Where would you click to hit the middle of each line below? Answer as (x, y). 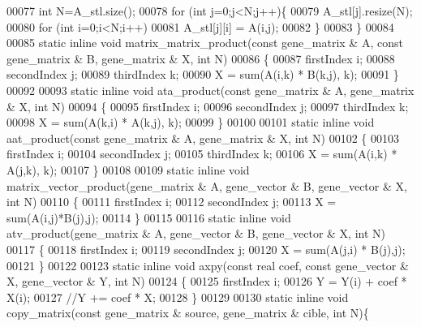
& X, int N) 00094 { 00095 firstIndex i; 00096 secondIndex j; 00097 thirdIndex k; (208, 106)
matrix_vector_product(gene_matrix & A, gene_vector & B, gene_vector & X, (207, 185)
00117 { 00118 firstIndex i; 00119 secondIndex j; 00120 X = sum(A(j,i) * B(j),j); (206, 249)
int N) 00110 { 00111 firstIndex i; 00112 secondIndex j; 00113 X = (172, 202)
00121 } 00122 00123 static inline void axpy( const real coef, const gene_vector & (208, 265)
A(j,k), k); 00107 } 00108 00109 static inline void (128, 169)
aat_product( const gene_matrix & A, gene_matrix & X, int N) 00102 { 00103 (203, 138)
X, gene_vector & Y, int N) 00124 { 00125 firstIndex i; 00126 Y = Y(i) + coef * (207, 281)
